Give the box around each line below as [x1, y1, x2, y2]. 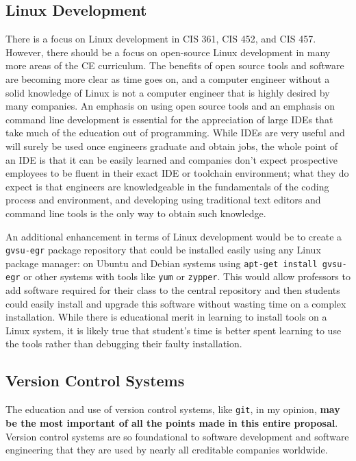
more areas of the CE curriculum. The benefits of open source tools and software [5, 58, 344, 73]
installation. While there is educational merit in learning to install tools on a [5, 310, 327, 324]
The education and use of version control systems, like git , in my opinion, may [5, 402, 340, 416]
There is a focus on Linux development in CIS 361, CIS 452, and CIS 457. [5, 32, 316, 46]
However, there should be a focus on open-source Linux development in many [5, 45, 331, 59]
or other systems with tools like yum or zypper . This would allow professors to [23, 269, 351, 284]
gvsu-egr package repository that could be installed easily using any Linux [5, 242, 321, 257]
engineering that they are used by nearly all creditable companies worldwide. [5, 443, 328, 457]
